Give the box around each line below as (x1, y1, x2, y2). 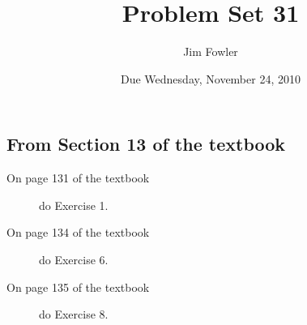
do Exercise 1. (39, 196, 109, 213)
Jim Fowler (183, 43, 238, 60)
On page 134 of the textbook (6, 224, 150, 241)
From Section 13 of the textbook (6, 131, 286, 156)
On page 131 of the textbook (6, 169, 150, 186)
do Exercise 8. (39, 306, 109, 323)
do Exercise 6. (39, 250, 109, 267)
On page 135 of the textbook (6, 278, 150, 295)
